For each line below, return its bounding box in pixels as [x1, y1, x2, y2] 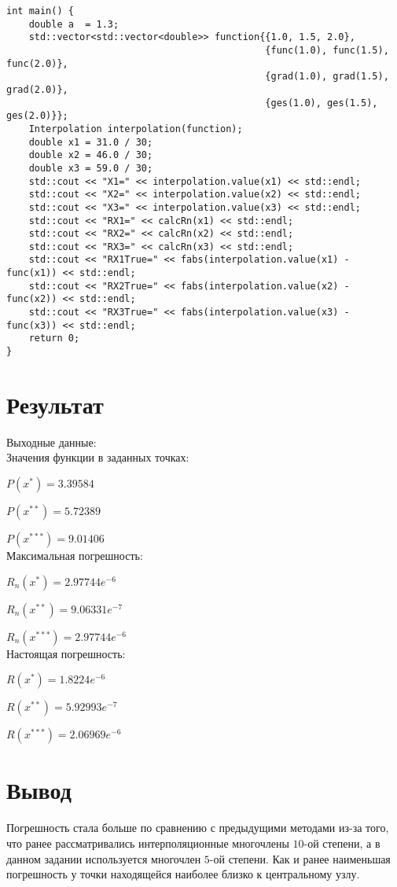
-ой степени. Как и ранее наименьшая [209, 850, 391, 867]
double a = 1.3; [28, 18, 119, 30]
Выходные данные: [6, 433, 97, 450]
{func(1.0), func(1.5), [265, 44, 389, 56]
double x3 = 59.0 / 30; [28, 162, 153, 174]
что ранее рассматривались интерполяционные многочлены [6, 834, 289, 851]
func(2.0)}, [6, 57, 68, 69]
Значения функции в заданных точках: [6, 449, 189, 466]
